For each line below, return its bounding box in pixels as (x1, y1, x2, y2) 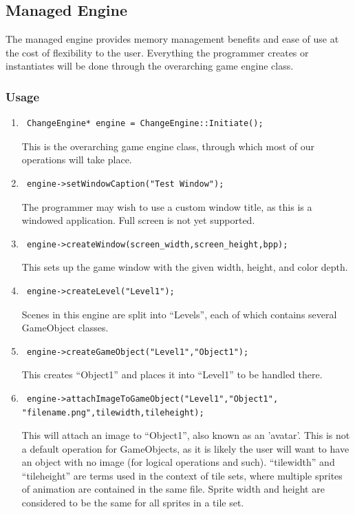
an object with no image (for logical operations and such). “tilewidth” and (21, 455, 335, 469)
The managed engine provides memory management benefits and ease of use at (6, 32, 339, 46)
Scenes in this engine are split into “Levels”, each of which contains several (21, 307, 337, 321)
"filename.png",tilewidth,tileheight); (21, 407, 204, 418)
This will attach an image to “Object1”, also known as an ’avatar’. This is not (21, 428, 350, 442)
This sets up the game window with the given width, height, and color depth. (21, 260, 348, 274)
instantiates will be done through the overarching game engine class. (6, 59, 294, 73)
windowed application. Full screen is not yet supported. (21, 213, 255, 227)
